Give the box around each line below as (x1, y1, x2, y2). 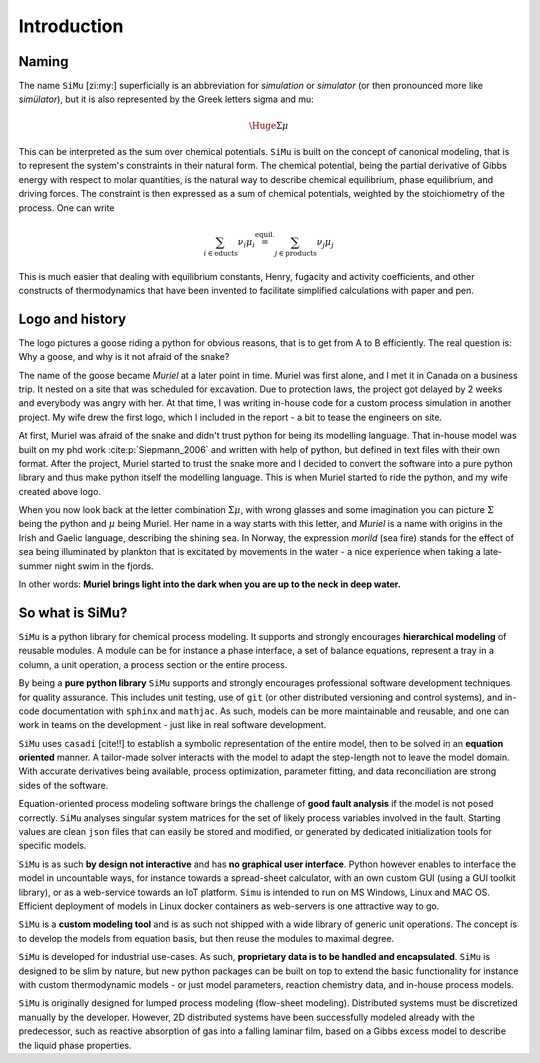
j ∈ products (274, 248, 317, 258)
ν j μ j (316, 236, 335, 250)
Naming (18, 53, 69, 70)
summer (18, 560, 53, 572)
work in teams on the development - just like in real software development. (18, 719, 327, 731)
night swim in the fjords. (54, 560, 154, 572)
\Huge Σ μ (248, 120, 289, 131)
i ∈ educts (203, 248, 239, 258)
